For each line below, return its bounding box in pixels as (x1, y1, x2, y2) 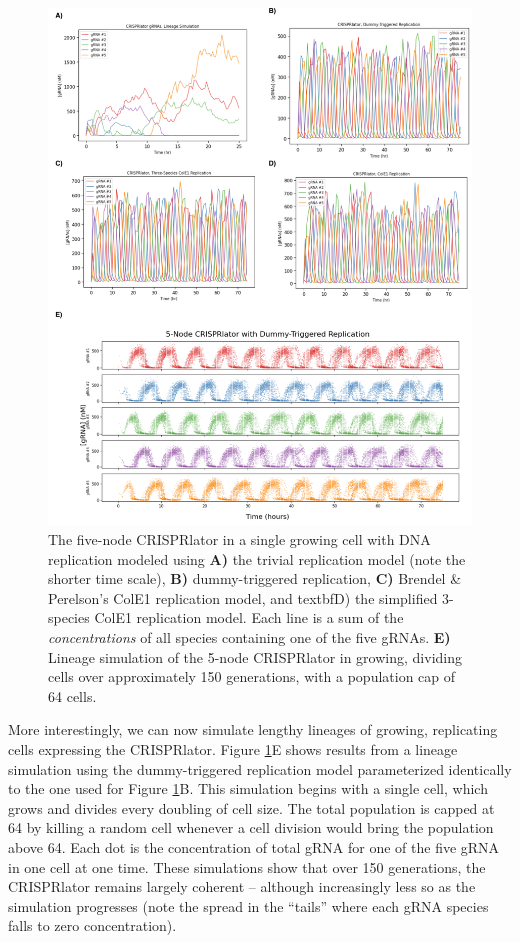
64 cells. (48, 685, 97, 706)
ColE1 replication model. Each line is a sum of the (94, 607, 404, 628)
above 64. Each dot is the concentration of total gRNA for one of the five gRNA (8, 836, 500, 857)
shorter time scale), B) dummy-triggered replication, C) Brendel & (48, 568, 462, 589)
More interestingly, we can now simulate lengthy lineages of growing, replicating (8, 719, 498, 740)
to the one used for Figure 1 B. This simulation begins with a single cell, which (8, 778, 488, 799)
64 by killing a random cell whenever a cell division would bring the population (8, 817, 494, 838)
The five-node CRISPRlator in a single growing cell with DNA (48, 529, 431, 550)
